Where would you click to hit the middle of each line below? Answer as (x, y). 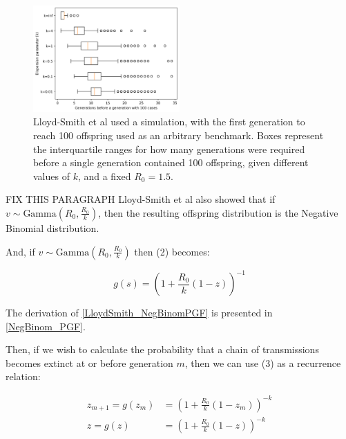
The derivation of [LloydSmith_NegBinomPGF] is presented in (139, 313)
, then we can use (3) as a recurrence (263, 362)
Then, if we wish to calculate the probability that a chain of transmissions (162, 349)
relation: (23, 376)
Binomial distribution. (52, 227)
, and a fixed (104, 176)
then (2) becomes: (172, 251)
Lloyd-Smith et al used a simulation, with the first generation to (169, 122)
